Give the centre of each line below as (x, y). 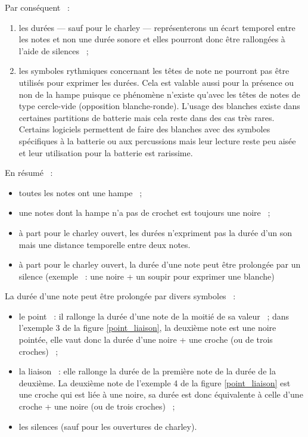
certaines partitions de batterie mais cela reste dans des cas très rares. (147, 117)
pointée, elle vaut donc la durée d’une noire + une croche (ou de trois (146, 340)
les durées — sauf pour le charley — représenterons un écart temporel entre (157, 27)
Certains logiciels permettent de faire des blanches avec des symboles (144, 129)
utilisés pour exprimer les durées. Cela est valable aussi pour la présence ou (156, 82)
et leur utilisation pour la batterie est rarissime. (106, 152)
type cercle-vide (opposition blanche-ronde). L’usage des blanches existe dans (159, 106)
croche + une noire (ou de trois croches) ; (97, 406)
